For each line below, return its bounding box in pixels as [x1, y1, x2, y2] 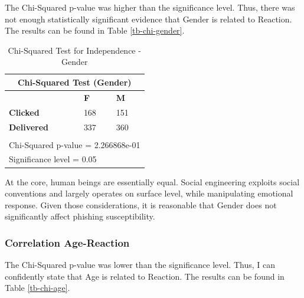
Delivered [9, 120, 49, 133]
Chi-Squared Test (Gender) [17, 76, 132, 88]
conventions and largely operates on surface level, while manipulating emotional [5, 187, 293, 199]
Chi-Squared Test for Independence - [8, 44, 141, 56]
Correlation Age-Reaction [5, 235, 130, 250]
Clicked [9, 106, 40, 118]
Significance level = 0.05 [9, 153, 97, 165]
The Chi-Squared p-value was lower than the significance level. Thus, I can [5, 258, 275, 271]
